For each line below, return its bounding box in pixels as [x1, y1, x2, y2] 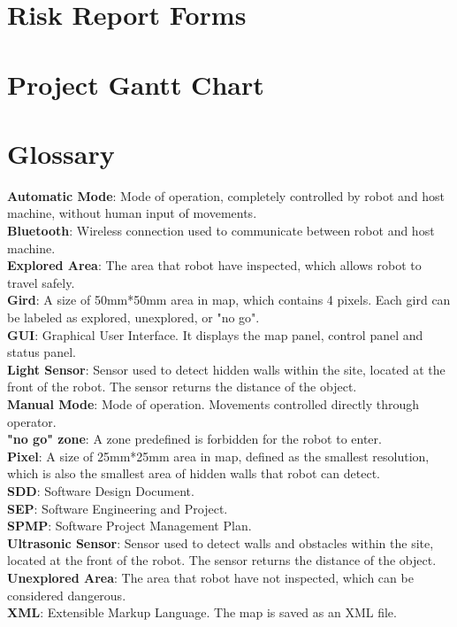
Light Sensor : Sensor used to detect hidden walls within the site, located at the [7, 360, 446, 378]
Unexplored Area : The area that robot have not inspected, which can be [7, 568, 414, 586]
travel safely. [7, 273, 75, 291]
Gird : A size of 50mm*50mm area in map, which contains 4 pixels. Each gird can [7, 290, 451, 309]
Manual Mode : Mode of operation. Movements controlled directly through [7, 395, 420, 413]
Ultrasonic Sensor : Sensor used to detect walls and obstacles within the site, [7, 533, 434, 552]
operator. [7, 412, 57, 430]
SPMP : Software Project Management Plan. [7, 516, 252, 535]
